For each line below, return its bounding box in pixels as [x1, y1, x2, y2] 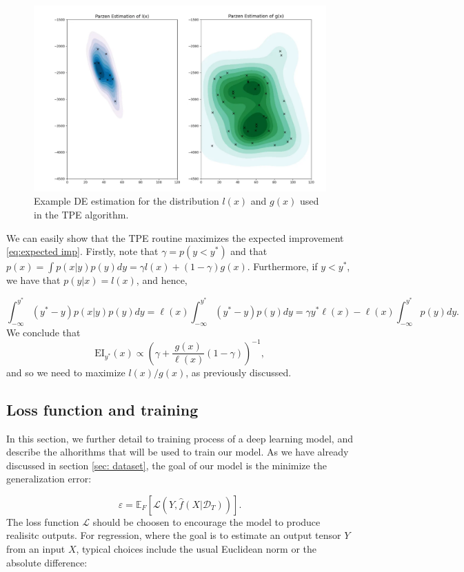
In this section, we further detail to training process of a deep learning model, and [6, 431, 353, 445]
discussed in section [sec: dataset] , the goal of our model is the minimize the [6, 458, 327, 472]
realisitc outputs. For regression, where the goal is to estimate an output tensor [6, 528, 341, 542]
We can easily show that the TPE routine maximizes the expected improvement [6, 230, 344, 245]
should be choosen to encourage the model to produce [92, 514, 321, 529]
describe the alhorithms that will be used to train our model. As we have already [6, 445, 349, 459]
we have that [6, 273, 61, 287]
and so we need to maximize [6, 365, 125, 379]
